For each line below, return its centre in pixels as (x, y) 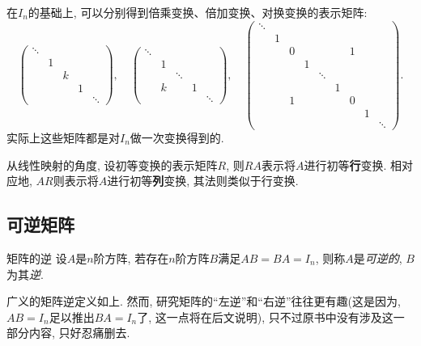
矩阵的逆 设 (37, 257)
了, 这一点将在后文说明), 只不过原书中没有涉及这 (265, 316)
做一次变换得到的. (177, 137)
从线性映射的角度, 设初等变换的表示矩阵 (112, 165)
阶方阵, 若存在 (131, 257)
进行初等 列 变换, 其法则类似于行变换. (203, 181)
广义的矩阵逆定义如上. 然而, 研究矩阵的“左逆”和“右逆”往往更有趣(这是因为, (204, 301)
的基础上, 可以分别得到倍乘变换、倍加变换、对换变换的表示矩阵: (198, 12)
